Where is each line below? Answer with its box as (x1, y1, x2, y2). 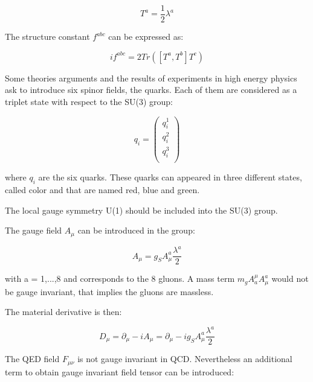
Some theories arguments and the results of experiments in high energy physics (5, 71, 297, 84)
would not (271, 272, 309, 285)
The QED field (5, 352, 60, 365)
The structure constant (5, 30, 90, 43)
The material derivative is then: (5, 305, 122, 318)
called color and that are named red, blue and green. (5, 183, 200, 196)
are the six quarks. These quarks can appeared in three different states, (38, 171, 302, 183)
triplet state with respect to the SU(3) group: (5, 95, 173, 107)
